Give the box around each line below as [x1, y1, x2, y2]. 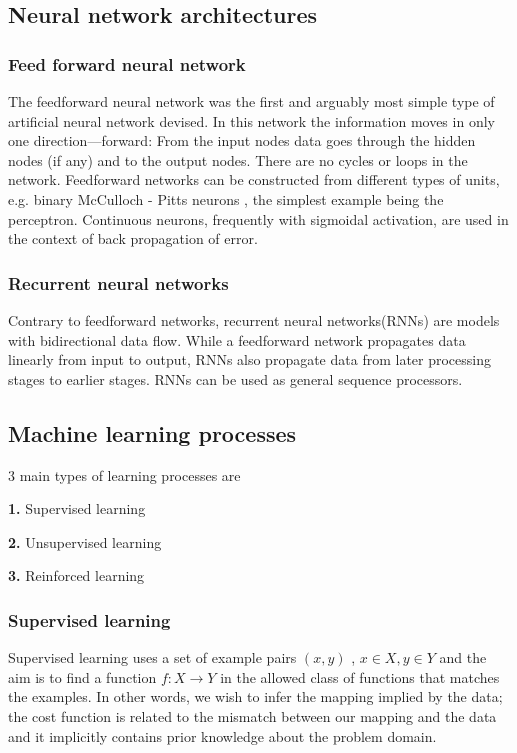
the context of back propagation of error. [8, 228, 258, 249]
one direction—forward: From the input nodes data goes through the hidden [8, 130, 476, 151]
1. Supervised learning [8, 498, 146, 519]
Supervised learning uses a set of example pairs [8, 647, 297, 668]
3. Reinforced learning [8, 565, 145, 586]
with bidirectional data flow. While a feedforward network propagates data [8, 329, 466, 350]
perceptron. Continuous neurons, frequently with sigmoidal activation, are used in [8, 208, 509, 229]
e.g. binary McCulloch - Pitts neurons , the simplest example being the [8, 188, 444, 209]
